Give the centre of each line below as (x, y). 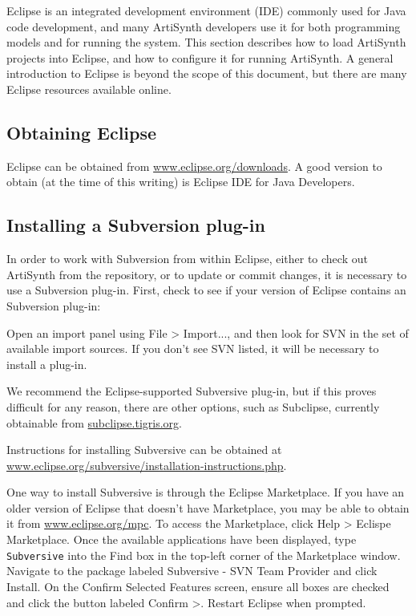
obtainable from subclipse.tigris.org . (94, 422)
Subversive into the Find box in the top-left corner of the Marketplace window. (204, 555)
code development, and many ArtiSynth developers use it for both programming (204, 26)
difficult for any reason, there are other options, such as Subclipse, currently (193, 406)
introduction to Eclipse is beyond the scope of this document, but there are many (207, 73)
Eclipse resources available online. (89, 89)
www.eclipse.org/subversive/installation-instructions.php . (147, 465)
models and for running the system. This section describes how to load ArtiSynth (206, 42)
